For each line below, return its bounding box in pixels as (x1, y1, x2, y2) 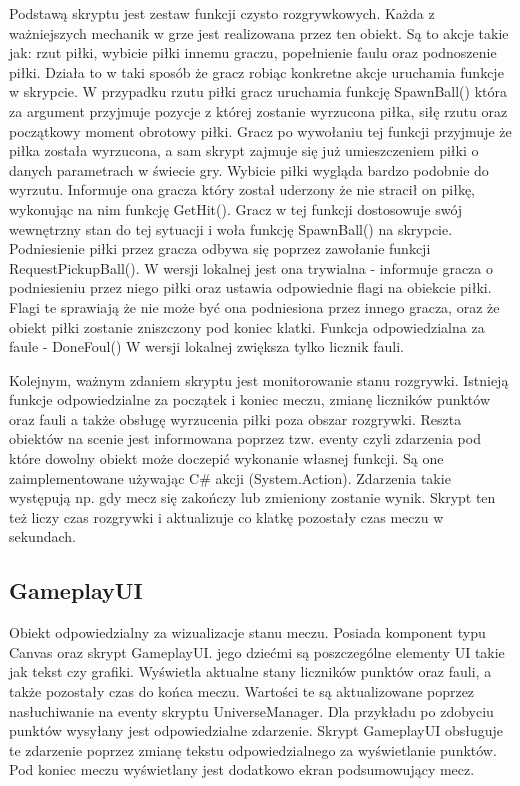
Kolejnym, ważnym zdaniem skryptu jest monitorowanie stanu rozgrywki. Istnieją (9, 369, 509, 390)
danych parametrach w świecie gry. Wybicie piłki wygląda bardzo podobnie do (9, 159, 489, 180)
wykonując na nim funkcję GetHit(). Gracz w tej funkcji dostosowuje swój (9, 198, 463, 219)
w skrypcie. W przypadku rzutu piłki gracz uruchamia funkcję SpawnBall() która (9, 81, 507, 102)
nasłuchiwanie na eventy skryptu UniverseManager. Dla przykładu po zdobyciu (9, 700, 494, 721)
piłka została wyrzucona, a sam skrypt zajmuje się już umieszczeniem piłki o (9, 140, 479, 161)
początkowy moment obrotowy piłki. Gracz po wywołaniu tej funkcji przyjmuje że (9, 120, 512, 141)
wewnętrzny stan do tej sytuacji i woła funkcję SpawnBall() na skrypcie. (9, 218, 453, 239)
